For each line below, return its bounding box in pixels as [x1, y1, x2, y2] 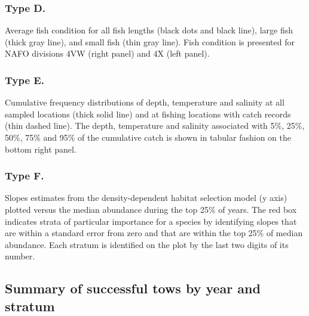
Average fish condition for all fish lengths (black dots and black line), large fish [5, 24, 293, 36]
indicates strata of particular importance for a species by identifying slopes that [5, 215, 297, 227]
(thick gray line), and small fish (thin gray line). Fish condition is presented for [5, 35, 295, 48]
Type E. [5, 72, 44, 87]
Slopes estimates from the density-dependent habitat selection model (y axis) [5, 191, 287, 204]
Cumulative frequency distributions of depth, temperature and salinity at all [5, 96, 284, 109]
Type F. [5, 168, 44, 183]
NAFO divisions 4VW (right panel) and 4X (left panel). [5, 47, 210, 60]
